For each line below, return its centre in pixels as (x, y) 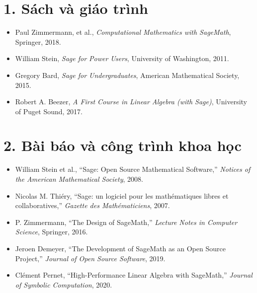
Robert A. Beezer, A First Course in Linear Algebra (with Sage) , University (131, 102)
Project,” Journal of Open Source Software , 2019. (90, 258)
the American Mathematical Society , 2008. (79, 179)
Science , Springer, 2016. (51, 232)
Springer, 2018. (38, 41)
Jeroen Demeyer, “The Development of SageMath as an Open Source (120, 248)
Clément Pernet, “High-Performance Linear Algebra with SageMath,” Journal (134, 275)
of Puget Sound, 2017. (49, 111)
